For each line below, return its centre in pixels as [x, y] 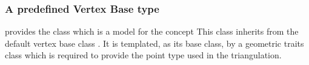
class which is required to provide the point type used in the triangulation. [143, 55]
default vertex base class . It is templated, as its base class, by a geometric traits [154, 43]
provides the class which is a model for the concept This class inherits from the [152, 31]
